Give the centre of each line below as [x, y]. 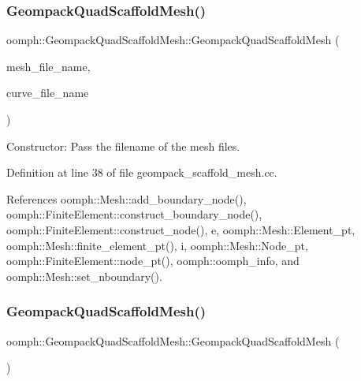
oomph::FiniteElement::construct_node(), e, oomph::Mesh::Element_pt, [181, 229]
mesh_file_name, [48, 66]
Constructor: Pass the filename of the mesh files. [123, 146]
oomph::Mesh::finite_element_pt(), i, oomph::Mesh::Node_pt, [157, 245]
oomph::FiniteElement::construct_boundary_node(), [134, 214]
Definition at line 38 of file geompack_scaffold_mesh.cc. [142, 172]
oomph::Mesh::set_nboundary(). [84, 276]
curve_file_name [48, 93]
